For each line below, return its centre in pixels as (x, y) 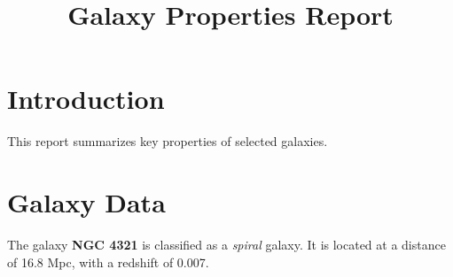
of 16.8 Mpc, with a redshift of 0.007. (108, 262)
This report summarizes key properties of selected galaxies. (168, 141)
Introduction (86, 99)
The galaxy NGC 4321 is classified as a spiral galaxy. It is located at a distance (226, 245)
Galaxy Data (86, 202)
